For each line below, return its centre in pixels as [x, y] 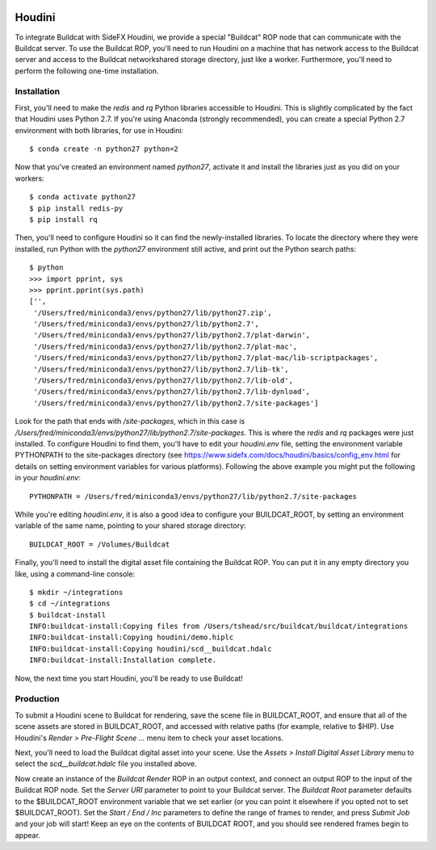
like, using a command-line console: [75, 574]
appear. [27, 835]
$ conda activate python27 [83, 197]
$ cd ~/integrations [70, 604]
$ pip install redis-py [76, 208]
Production [37, 699]
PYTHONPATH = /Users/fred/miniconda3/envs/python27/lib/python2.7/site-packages [193, 496]
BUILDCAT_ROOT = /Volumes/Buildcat [100, 544]
